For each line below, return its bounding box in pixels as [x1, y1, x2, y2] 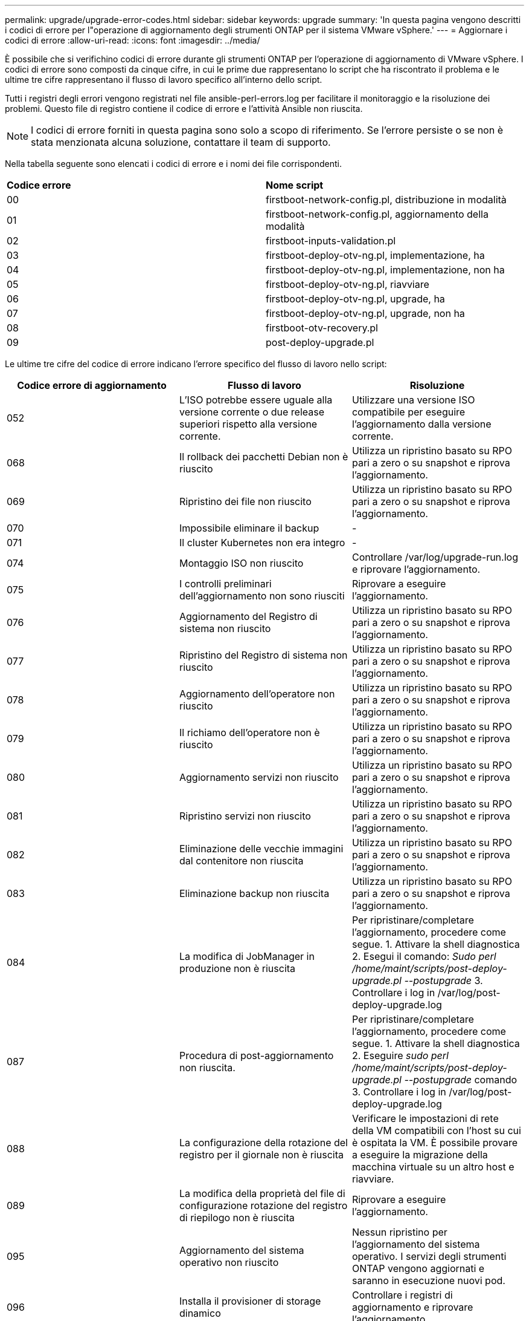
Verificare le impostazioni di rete [351, 1112, 499, 1124]
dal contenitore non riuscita [179, 855, 304, 867]
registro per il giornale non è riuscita [179, 1149, 344, 1161]
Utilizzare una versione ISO [351, 394, 475, 406]
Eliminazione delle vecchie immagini [179, 843, 344, 855]
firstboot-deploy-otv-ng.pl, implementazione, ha [266, 249, 485, 261]
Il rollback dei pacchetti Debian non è [179, 451, 348, 463]
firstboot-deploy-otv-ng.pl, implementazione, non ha [266, 264, 505, 276]
